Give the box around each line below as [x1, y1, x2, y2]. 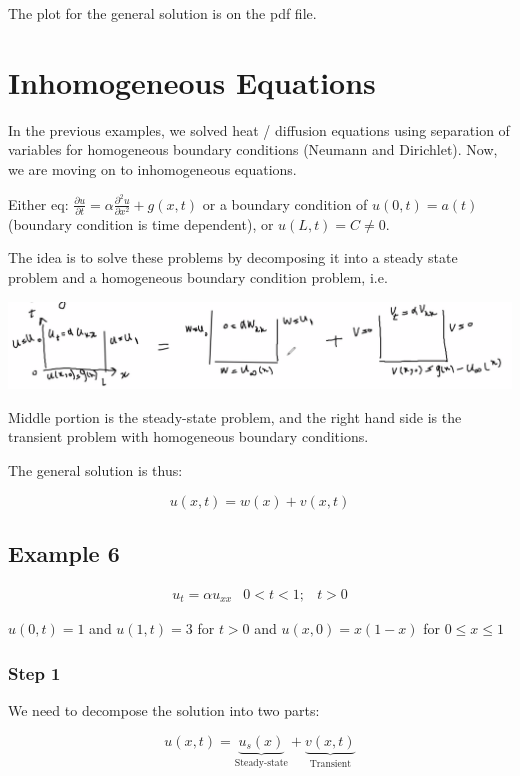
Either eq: [8, 193, 69, 214]
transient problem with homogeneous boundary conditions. [8, 426, 369, 447]
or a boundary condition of [202, 193, 368, 214]
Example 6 [8, 538, 120, 569]
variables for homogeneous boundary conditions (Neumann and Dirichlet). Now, [8, 139, 498, 160]
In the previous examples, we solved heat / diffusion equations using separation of [8, 119, 510, 140]
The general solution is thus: [8, 460, 183, 481]
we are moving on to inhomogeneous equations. [8, 158, 297, 179]
